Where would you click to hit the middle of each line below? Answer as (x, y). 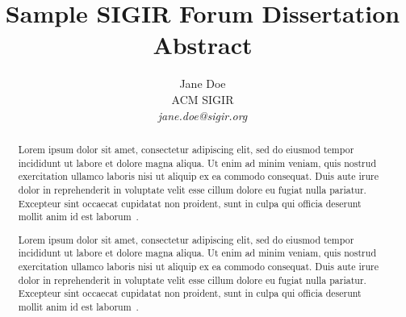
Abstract (203, 45)
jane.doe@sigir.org (203, 115)
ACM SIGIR (203, 99)
